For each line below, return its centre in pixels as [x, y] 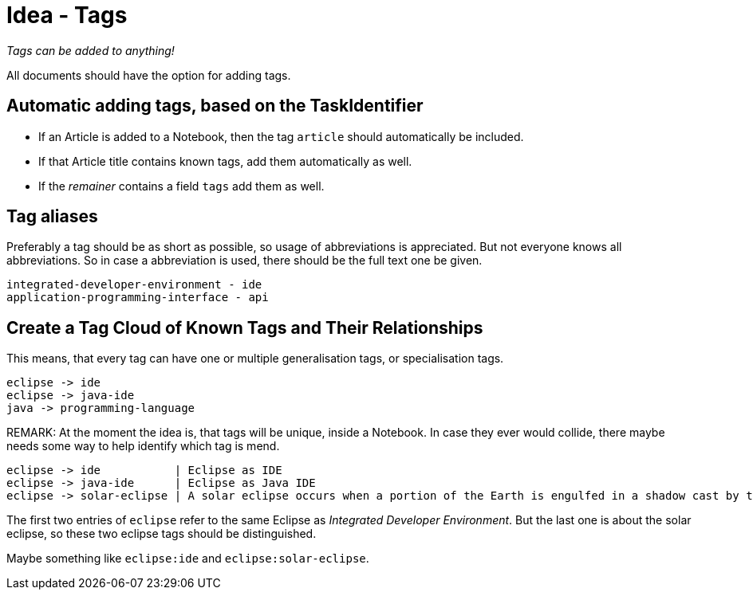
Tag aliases [52, 217]
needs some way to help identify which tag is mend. [143, 446]
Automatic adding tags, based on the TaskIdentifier [215, 106]
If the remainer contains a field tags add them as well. [181, 186]
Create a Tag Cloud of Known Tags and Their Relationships [245, 327]
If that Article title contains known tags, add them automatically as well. [225, 161]
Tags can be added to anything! [91, 50]
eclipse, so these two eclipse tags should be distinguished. [162, 534]
